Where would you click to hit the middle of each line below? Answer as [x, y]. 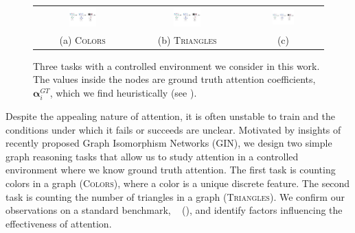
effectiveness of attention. [59, 223]
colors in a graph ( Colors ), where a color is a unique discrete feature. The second [178, 183]
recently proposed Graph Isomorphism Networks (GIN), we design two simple [169, 143]
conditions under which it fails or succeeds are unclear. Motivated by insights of [173, 129]
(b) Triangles [187, 39]
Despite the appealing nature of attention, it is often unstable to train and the [171, 115]
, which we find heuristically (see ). [123, 92]
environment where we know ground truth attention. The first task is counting [171, 170]
